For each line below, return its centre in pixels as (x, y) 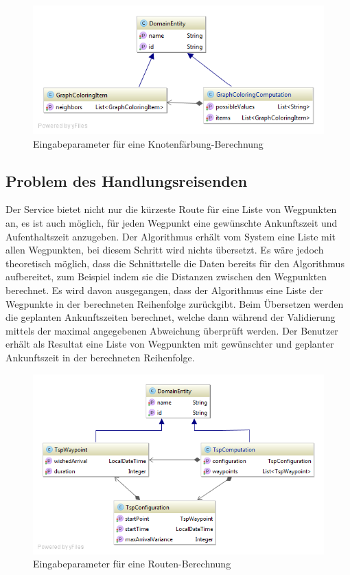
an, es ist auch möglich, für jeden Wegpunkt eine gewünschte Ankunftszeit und (172, 223)
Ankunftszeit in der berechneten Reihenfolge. (100, 357)
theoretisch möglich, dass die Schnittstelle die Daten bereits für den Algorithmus (175, 263)
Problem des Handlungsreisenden (127, 180)
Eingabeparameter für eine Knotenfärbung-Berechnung (148, 143)
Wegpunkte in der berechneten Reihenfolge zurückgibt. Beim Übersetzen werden (175, 303)
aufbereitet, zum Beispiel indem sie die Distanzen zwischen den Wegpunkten (166, 277)
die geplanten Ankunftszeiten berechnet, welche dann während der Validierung (171, 317)
